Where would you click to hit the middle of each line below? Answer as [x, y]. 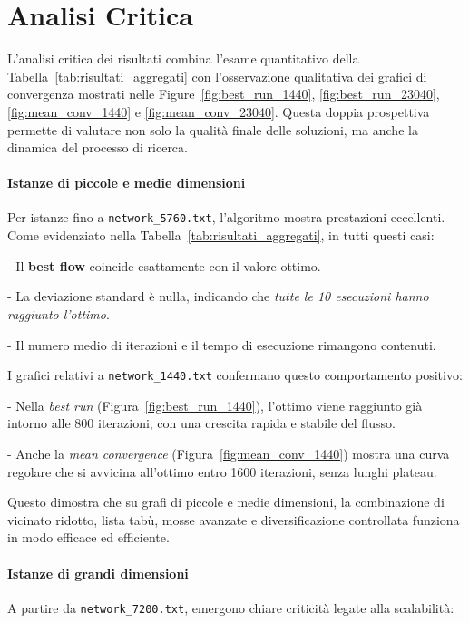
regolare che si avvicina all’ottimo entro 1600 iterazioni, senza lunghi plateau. [222, 471]
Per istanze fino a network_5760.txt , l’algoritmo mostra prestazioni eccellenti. [226, 217]
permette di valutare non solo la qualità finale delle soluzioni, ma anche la [213, 129]
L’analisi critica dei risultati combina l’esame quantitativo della [183, 58]
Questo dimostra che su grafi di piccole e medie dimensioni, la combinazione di [226, 502]
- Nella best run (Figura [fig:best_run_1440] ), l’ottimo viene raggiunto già [215, 405]
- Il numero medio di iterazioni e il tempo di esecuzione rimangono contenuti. [222, 344]
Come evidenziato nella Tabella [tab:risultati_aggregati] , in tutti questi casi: [221, 235]
